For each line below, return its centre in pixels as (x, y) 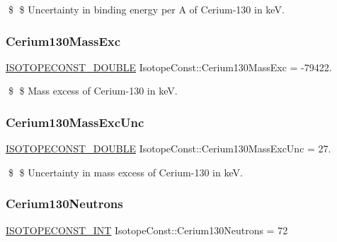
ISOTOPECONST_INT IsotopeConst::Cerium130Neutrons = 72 (147, 230)
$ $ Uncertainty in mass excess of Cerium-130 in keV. (125, 172)
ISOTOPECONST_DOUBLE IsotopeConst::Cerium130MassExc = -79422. (169, 67)
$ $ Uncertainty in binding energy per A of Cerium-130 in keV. (146, 9)
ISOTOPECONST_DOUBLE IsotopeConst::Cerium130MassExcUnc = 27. (168, 149)
